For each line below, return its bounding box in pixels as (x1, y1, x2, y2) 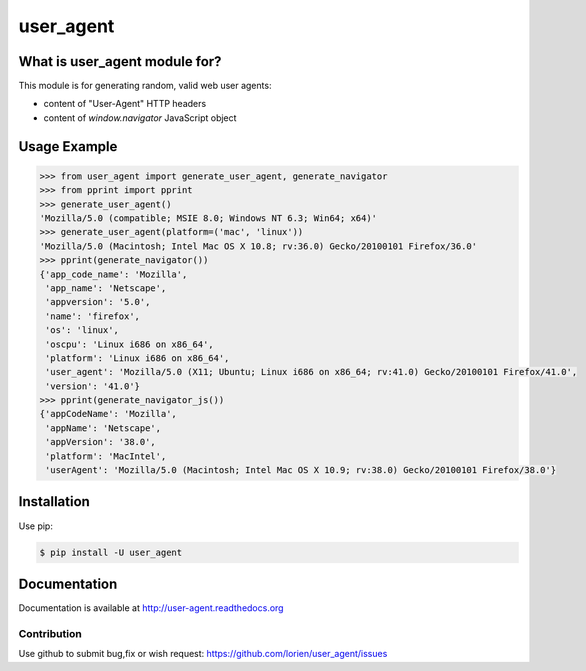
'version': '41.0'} (45, 380, 140, 392)
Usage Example (18, 138, 118, 155)
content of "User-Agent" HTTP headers (43, 98, 207, 110)
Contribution (18, 626, 82, 640)
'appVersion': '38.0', (45, 436, 157, 448)
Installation (18, 493, 90, 510)
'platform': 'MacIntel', (45, 450, 167, 462)
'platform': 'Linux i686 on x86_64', (45, 352, 230, 364)
